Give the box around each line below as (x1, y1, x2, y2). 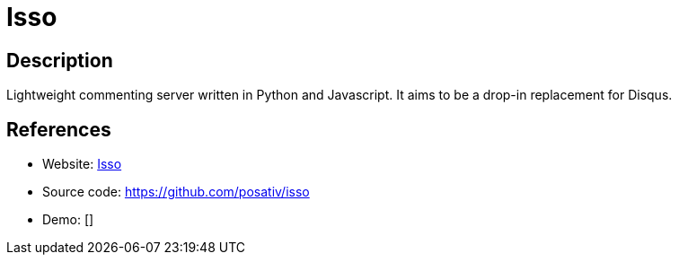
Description (6, 48, 113, 72)
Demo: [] (42, 212, 94, 228)
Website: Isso (42, 156, 122, 172)
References (6, 118, 111, 141)
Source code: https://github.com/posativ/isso (42, 184, 310, 200)
